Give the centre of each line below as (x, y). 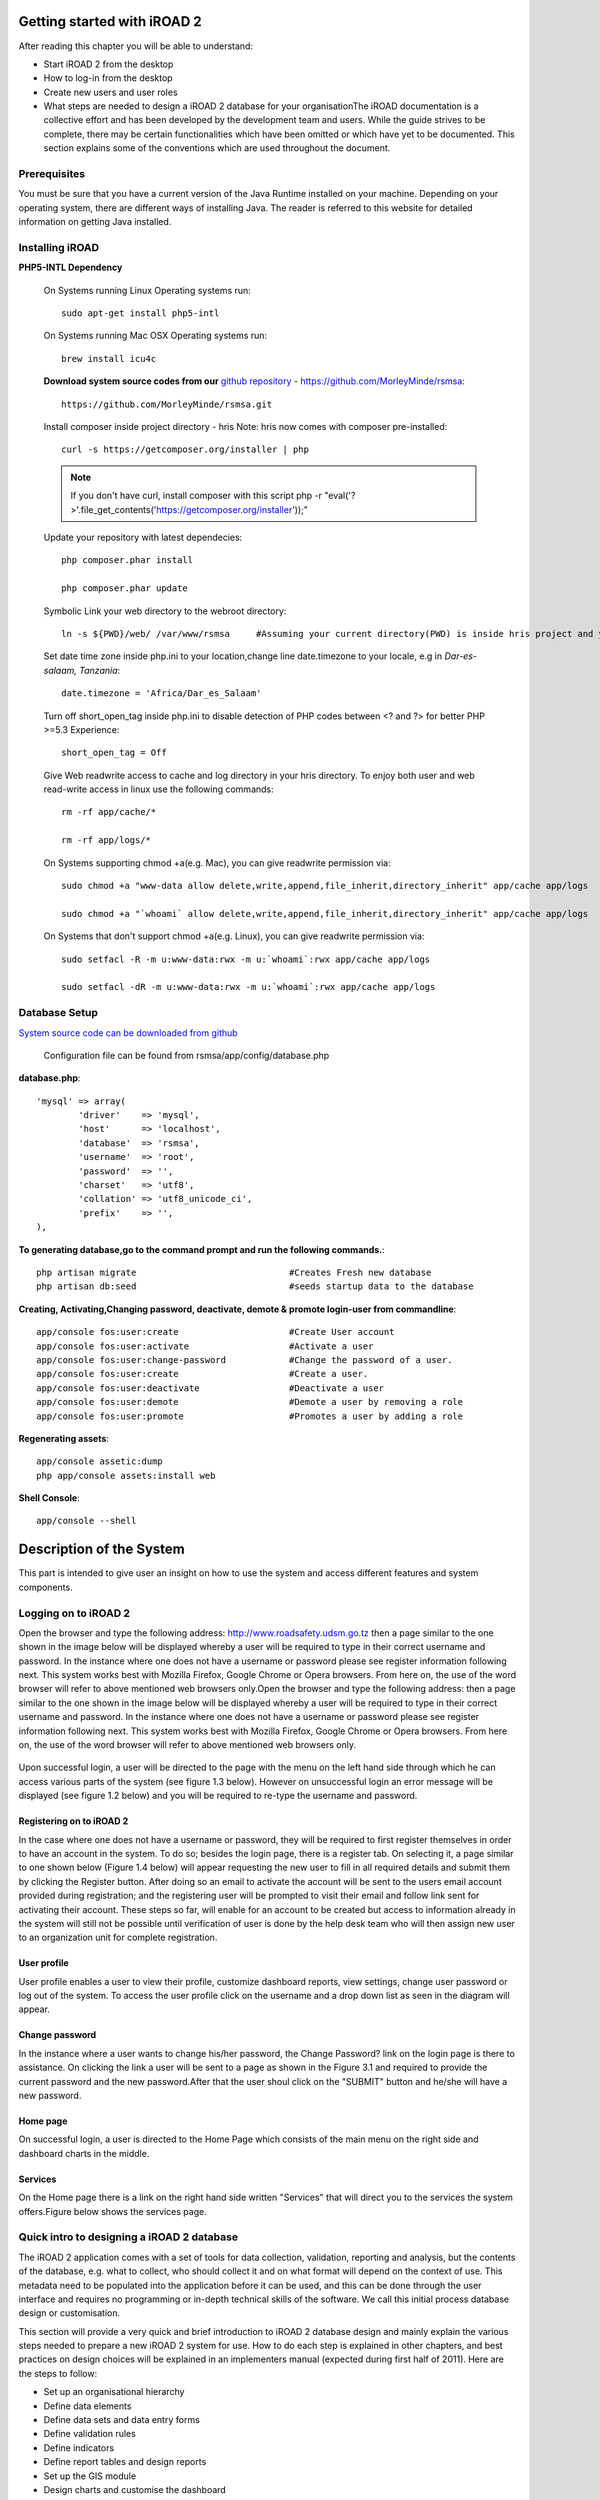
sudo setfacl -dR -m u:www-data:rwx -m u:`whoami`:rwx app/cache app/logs (248, 987)
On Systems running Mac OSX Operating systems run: (155, 336)
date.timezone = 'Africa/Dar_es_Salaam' (161, 693)
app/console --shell (86, 1521)
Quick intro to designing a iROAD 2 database (128, 2237)
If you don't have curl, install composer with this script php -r (196, 496)
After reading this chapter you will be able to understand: (136, 46)
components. (46, 1587)
